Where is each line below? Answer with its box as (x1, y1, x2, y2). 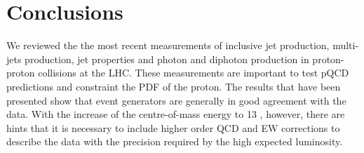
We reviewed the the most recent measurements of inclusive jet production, (6, 38, 330, 53)
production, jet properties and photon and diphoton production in (25, 51, 309, 66)
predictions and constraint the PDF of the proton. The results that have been (6, 79, 341, 93)
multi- (332, 38, 359, 53)
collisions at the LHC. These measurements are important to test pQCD (38, 65, 349, 80)
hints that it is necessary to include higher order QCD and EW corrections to (6, 120, 340, 135)
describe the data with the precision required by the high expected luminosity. (6, 134, 343, 149)
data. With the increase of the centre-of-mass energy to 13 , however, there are (6, 107, 345, 121)
